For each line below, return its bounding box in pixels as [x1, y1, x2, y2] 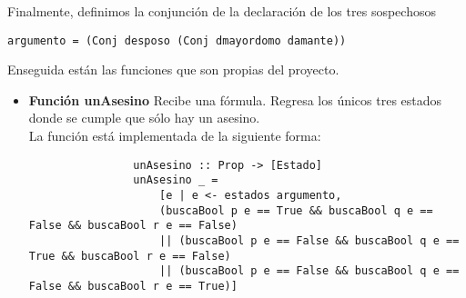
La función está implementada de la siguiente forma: [28, 126, 321, 145]
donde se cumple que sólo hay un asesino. [28, 108, 260, 127]
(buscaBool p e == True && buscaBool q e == [158, 204, 433, 217]
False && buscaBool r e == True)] [28, 279, 238, 293]
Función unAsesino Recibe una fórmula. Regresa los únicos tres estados [28, 90, 442, 109]
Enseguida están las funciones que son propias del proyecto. [7, 60, 339, 79]
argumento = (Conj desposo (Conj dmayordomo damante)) [7, 34, 347, 47]
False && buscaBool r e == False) [28, 219, 238, 233]
